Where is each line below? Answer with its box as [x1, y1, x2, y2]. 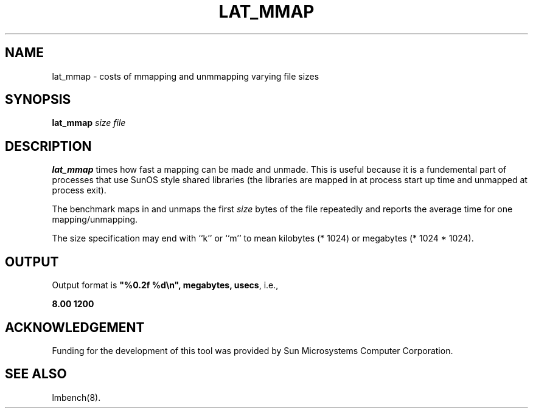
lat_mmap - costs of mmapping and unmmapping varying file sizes [52, 71, 319, 82]
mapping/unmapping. [52, 214, 138, 225]
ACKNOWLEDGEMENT [5, 319, 145, 335]
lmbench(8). [52, 392, 101, 403]
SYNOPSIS [5, 92, 71, 108]
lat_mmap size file [52, 117, 126, 128]
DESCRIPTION [5, 138, 92, 154]
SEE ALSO [5, 366, 67, 382]
